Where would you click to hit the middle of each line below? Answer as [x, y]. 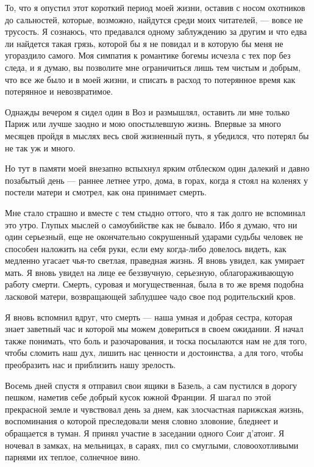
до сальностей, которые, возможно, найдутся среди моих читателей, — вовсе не [154, 19]
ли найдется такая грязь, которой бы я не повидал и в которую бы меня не [144, 43]
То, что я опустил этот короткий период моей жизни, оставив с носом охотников [155, 7]
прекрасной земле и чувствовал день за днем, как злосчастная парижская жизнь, [155, 409]
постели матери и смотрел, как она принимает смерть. [106, 192]
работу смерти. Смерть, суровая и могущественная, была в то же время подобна [154, 284]
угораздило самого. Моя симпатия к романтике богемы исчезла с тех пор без [148, 55]
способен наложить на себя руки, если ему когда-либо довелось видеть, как [146, 248]
